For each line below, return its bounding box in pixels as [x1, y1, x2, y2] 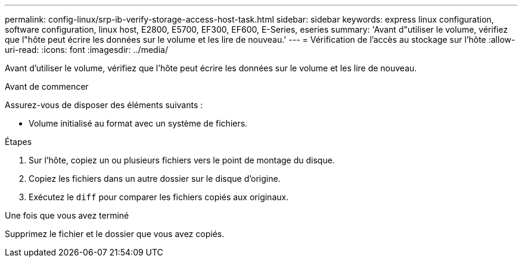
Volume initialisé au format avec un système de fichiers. [29, 118, 248, 128]
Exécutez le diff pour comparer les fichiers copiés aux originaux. [29, 192, 289, 202]
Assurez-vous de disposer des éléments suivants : [5, 100, 203, 110]
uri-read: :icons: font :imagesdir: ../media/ [5, 45, 168, 55]
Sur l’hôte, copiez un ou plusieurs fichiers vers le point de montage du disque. [29, 155, 335, 165]
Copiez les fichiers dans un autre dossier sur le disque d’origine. [29, 173, 281, 184]
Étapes [5, 137, 32, 147]
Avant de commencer [5, 81, 89, 91]
